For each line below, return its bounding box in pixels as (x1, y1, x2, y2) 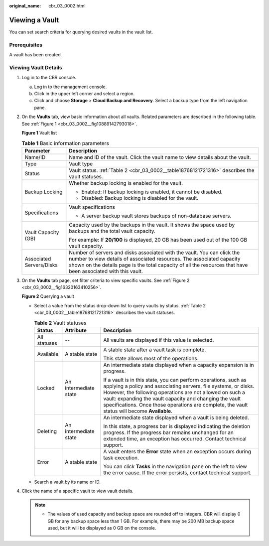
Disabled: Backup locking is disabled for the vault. (81, 194, 199, 201)
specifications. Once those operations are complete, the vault (103, 402, 248, 409)
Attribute (65, 327, 87, 334)
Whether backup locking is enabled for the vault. (69, 179, 183, 186)
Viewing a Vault (9, 15, 59, 24)
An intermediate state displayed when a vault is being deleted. (103, 414, 249, 421)
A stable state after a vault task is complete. (103, 346, 206, 353)
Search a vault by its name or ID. (34, 479, 101, 485)
